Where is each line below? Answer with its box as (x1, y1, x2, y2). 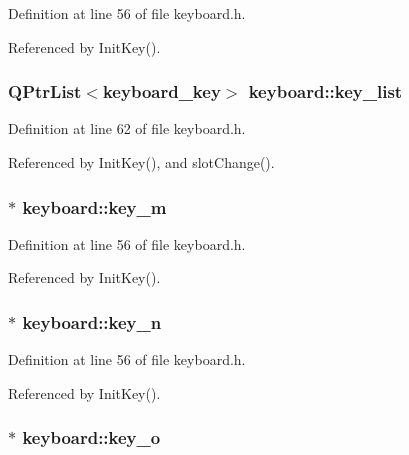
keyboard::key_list (248, 79, 403, 104)
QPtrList (8, 79, 82, 104)
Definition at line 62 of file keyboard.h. (8, 118, 246, 139)
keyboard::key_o (22, 425, 161, 450)
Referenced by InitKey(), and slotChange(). (8, 152, 275, 172)
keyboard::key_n (22, 309, 162, 334)
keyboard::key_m (22, 194, 167, 219)
